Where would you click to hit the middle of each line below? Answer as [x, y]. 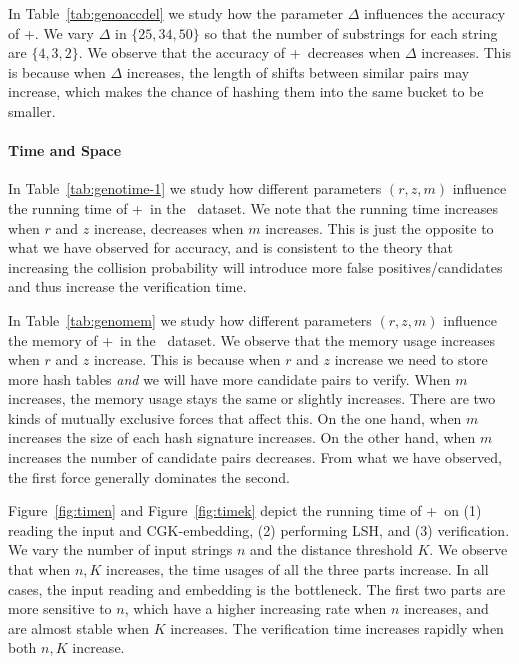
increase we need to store [411, 359]
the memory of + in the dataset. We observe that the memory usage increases [251, 339]
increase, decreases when [168, 227]
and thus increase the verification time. [127, 286]
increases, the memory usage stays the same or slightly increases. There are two [252, 398]
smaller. [32, 110]
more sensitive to [60, 608]
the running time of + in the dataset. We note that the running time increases [253, 207]
